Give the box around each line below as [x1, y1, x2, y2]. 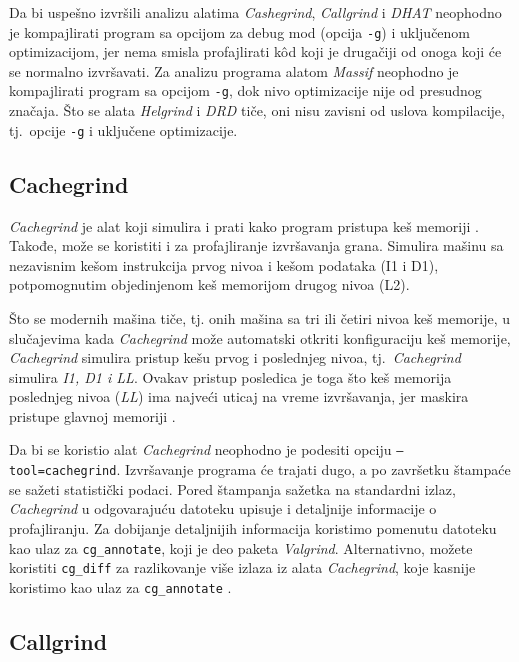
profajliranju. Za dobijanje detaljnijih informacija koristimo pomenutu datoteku [9, 517, 497, 538]
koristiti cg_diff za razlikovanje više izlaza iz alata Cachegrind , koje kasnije [9, 557, 476, 578]
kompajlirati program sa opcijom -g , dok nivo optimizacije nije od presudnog [9, 80, 482, 101]
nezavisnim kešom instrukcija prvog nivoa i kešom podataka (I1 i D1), [9, 254, 439, 275]
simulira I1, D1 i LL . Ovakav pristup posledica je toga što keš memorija [9, 366, 452, 387]
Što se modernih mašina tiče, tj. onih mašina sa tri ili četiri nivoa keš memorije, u [9, 307, 511, 328]
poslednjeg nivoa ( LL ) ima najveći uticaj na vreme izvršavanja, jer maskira [9, 386, 469, 407]
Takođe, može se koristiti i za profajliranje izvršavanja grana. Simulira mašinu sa [9, 235, 504, 256]
